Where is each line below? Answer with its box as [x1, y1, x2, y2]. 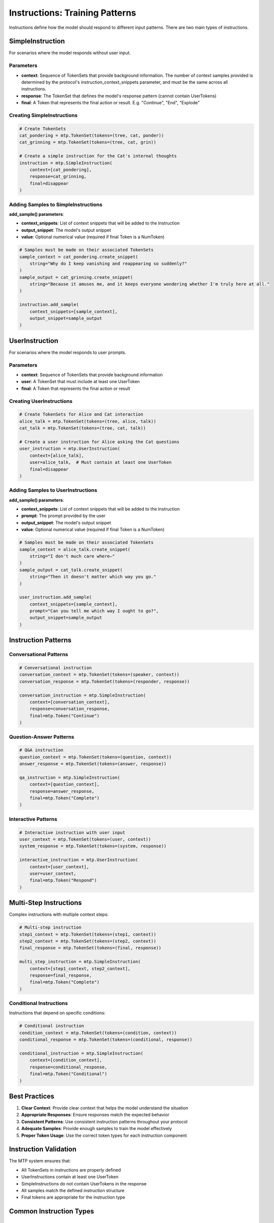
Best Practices [9, 1092, 55, 1100]
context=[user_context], [29, 864, 90, 869]
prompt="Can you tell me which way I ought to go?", [29, 608, 159, 614]
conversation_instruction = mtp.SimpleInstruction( [19, 692, 146, 698]
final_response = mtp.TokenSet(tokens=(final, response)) [19, 945, 161, 951]
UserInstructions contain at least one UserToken [21, 1174, 118, 1180]
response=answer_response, [29, 788, 95, 794]
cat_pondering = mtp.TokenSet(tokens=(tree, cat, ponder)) [19, 133, 164, 138]
